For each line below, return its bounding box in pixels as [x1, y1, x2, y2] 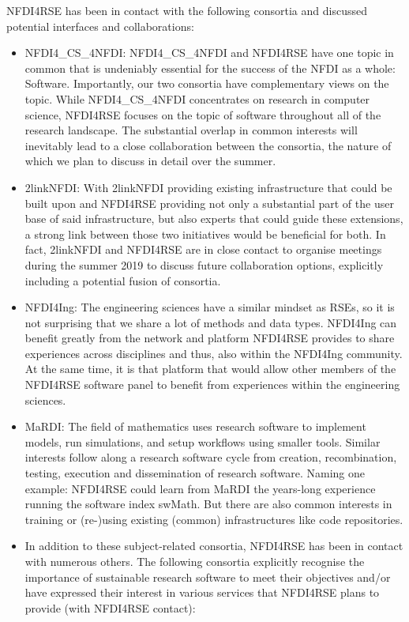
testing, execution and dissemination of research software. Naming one [24, 465, 366, 481]
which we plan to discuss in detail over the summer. [24, 153, 276, 169]
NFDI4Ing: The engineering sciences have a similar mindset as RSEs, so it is [24, 299, 395, 315]
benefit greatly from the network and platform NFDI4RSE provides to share [24, 330, 395, 346]
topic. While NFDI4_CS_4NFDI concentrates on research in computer [24, 90, 370, 107]
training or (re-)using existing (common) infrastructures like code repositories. [24, 511, 403, 527]
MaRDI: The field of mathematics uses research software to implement [24, 418, 366, 435]
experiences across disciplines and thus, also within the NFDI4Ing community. [24, 345, 403, 361]
